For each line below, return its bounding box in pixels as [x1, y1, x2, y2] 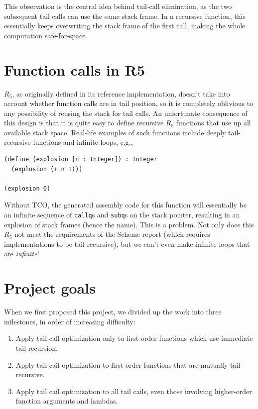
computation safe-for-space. [4, 30, 88, 40]
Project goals [4, 278, 96, 298]
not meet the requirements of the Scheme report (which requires [14, 229, 210, 239]
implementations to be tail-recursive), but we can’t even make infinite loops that [4, 238, 250, 249]
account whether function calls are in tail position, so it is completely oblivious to [4, 98, 254, 108]
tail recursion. [15, 342, 58, 353]
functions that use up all [176, 117, 251, 128]
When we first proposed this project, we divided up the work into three [4, 307, 222, 317]
